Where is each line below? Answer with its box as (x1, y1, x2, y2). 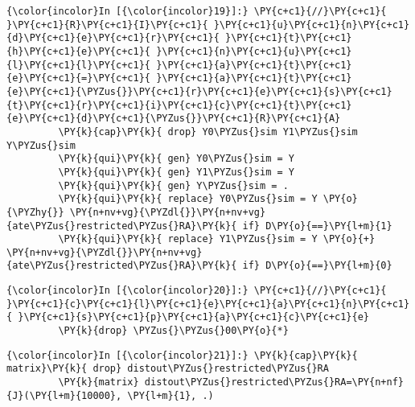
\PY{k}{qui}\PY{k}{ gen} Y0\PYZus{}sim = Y (58, 153, 294, 165)
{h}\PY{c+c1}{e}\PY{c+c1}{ (6, 45, 150, 57)
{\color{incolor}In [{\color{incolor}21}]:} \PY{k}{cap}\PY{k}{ (6, 349, 358, 361)
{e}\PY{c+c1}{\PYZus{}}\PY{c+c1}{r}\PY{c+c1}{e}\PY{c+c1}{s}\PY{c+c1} (6, 85, 392, 97)
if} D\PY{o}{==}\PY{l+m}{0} (242, 260, 392, 272)
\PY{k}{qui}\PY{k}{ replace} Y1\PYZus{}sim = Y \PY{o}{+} (58, 233, 376, 245)
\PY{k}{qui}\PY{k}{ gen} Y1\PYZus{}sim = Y (58, 166, 294, 178)
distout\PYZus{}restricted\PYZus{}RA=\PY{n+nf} (144, 376, 404, 388)
